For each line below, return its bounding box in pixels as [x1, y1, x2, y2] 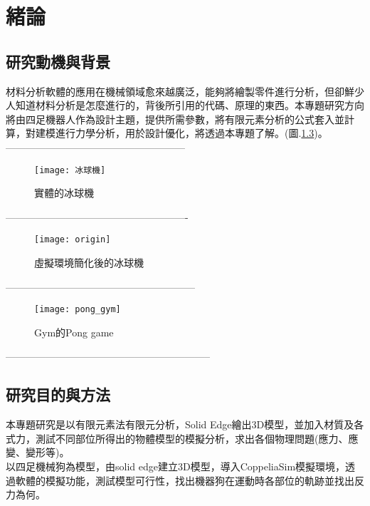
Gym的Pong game [34, 324, 114, 339]
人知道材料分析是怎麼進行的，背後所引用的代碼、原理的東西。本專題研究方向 [6, 98, 364, 113]
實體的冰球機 [34, 185, 94, 200]
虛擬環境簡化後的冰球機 [34, 255, 144, 270]
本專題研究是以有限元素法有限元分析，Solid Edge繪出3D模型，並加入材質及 [6, 417, 354, 432]
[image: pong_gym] [34, 304, 121, 315]
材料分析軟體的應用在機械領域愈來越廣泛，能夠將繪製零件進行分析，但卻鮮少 [6, 83, 364, 98]
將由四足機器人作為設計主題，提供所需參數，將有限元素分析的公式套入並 [6, 111, 344, 126]
